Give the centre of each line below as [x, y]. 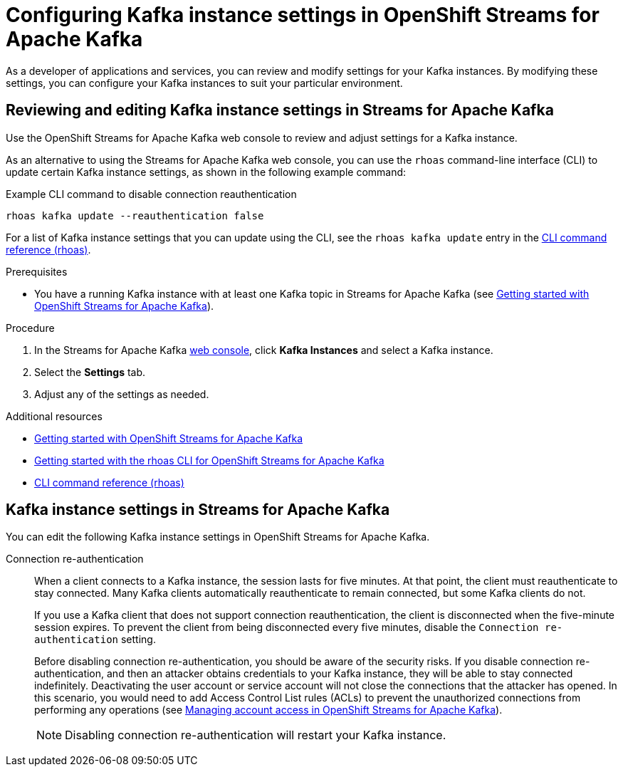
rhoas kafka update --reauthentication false [135, 215]
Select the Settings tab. [90, 372]
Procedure [30, 328]
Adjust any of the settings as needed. [122, 394]
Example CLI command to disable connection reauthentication [151, 194]
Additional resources [54, 416]
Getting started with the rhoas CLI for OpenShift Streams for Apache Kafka [209, 460]
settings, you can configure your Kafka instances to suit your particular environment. [204, 83]
